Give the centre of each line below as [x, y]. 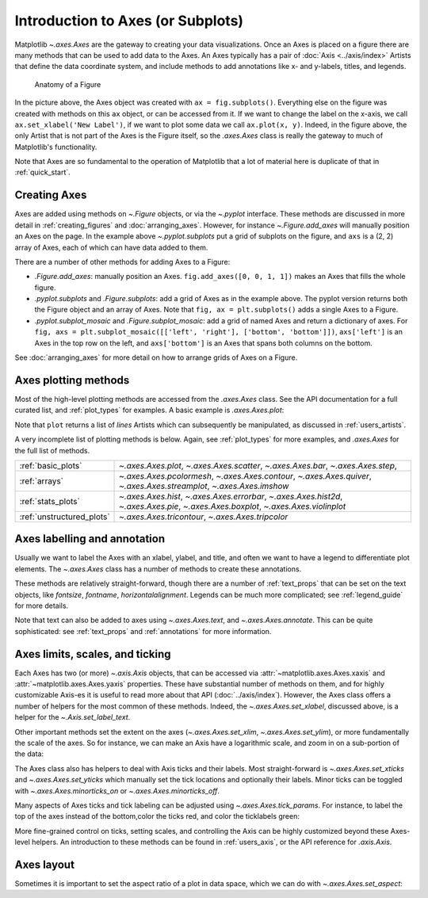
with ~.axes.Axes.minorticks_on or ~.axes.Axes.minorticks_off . [117, 791]
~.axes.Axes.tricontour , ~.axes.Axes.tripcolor [204, 517]
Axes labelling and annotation [90, 539]
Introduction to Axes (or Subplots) [129, 21]
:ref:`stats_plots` [50, 501]
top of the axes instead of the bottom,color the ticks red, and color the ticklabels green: [157, 816]
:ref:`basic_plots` [51, 465]
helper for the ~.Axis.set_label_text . [73, 717]
